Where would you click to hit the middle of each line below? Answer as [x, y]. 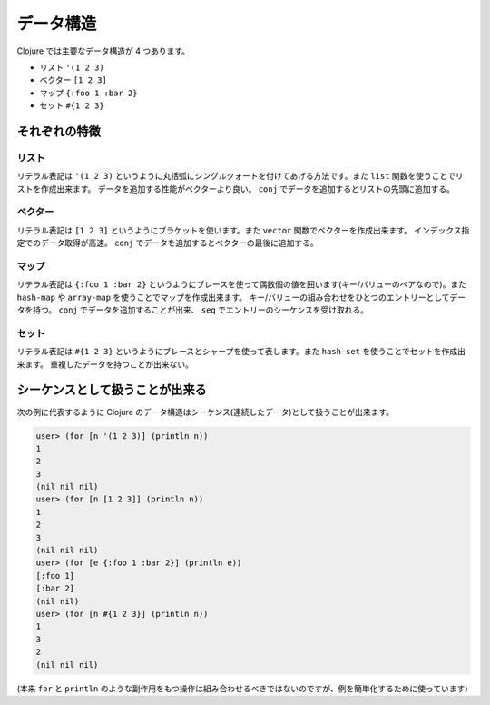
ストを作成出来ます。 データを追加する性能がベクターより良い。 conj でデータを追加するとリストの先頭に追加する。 [236, 189]
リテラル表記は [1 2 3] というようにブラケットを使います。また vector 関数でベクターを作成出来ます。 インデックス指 [243, 230]
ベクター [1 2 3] [73, 80]
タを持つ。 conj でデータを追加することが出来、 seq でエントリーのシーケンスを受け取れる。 [193, 310]
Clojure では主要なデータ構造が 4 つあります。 [103, 51]
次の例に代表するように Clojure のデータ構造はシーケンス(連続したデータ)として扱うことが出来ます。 [206, 412]
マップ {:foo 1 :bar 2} [88, 93]
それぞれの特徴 [59, 131]
